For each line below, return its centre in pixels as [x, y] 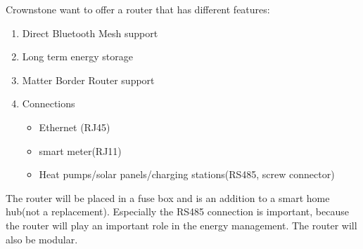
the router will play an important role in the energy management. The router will [181, 225]
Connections [49, 103]
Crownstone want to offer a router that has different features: [138, 9]
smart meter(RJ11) [80, 150]
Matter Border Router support [88, 80]
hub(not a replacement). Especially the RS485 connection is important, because [177, 211]
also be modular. [42, 239]
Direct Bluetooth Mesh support [90, 33]
